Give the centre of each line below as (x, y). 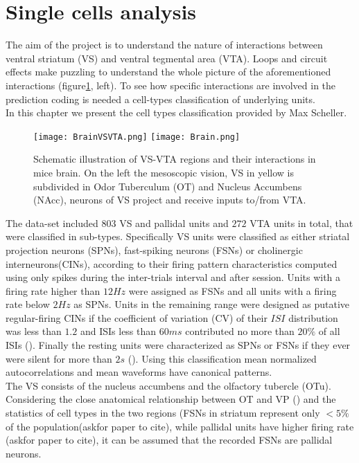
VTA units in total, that (301, 223)
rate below (28, 304)
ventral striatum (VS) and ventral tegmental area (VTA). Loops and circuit (167, 58)
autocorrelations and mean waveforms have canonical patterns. (139, 372)
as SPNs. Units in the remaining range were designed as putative (212, 304)
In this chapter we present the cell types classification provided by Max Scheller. (176, 112)
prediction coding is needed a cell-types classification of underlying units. (160, 99)
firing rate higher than (53, 290)
